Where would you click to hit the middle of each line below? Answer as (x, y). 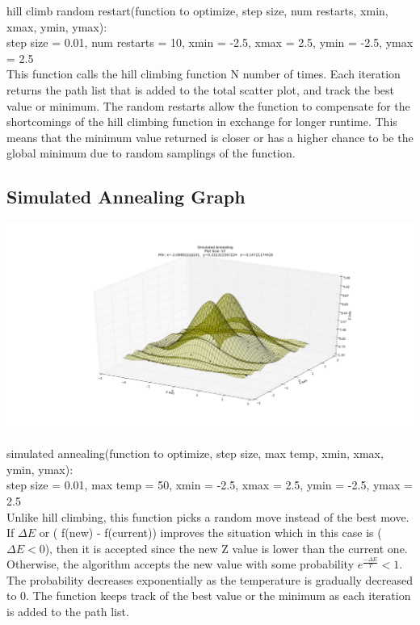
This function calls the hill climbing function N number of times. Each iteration (204, 74)
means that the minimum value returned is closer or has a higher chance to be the (210, 137)
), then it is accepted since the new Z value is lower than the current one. (226, 548)
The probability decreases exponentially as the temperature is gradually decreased (210, 579)
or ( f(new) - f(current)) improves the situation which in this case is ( (210, 533)
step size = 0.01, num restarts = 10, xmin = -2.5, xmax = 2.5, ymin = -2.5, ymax (210, 42)
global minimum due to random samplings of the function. (151, 153)
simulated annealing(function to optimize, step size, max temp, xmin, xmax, (195, 453)
